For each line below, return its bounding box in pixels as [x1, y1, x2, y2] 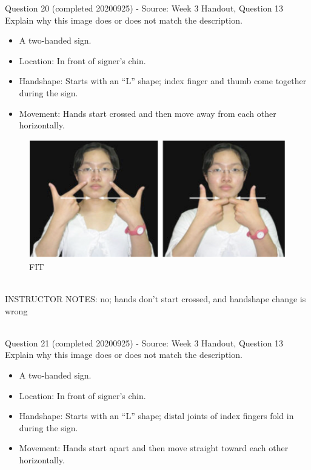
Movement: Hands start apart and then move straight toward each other [19, 442, 289, 454]
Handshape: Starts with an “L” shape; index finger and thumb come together [19, 74, 307, 87]
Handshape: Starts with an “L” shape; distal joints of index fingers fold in [19, 409, 294, 422]
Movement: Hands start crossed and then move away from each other [19, 107, 276, 119]
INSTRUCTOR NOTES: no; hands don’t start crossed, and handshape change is [5, 293, 306, 305]
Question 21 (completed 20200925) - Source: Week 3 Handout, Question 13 [5, 336, 284, 349]
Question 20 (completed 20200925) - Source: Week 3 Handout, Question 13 [5, 2, 284, 14]
